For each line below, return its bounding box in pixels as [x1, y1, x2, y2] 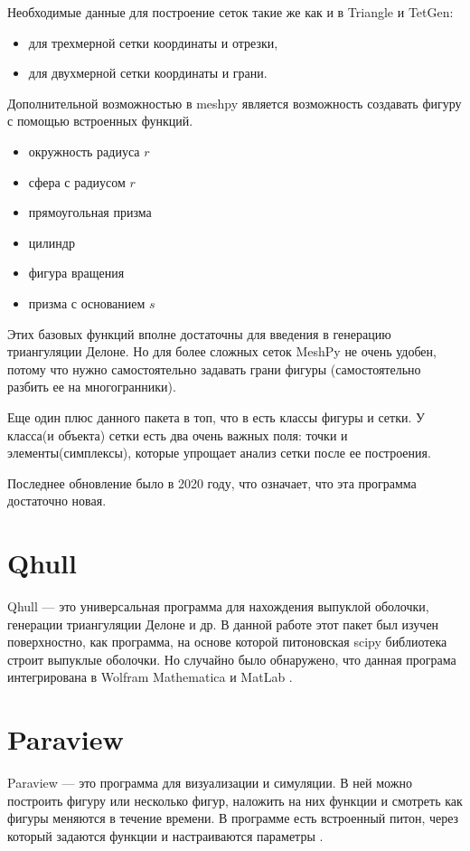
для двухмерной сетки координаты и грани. [28, 63, 268, 82]
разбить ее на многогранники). [7, 377, 176, 396]
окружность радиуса [28, 141, 140, 160]
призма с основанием [28, 293, 146, 312]
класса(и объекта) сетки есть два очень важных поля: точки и [7, 425, 348, 444]
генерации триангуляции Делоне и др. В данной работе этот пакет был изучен [7, 614, 439, 633]
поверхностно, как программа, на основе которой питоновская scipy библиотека [7, 632, 447, 651]
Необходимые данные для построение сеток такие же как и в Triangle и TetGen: [7, 3, 454, 21]
